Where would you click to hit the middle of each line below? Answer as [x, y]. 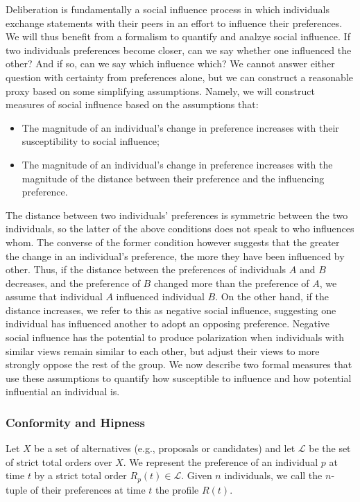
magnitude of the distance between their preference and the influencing [173, 178]
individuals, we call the [273, 475]
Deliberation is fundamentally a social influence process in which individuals [168, 9]
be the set [330, 448]
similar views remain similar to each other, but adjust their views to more [163, 350]
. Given [197, 475]
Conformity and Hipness [75, 422]
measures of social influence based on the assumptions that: [132, 104]
